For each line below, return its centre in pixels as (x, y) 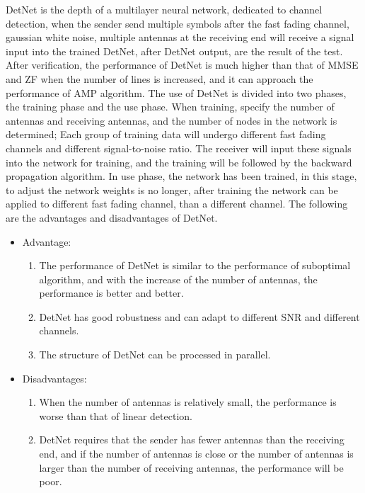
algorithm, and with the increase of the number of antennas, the (178, 279)
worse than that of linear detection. (116, 415)
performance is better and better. (111, 293)
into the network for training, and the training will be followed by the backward (179, 162)
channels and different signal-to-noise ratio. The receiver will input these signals (179, 148)
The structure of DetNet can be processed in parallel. (155, 355)
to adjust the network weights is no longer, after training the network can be (172, 189)
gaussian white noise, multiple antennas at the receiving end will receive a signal (180, 37)
